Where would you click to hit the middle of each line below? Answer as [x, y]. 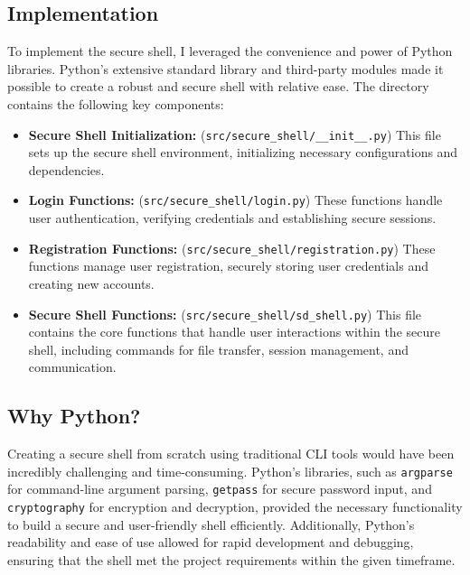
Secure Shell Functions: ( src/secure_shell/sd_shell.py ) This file [225, 314]
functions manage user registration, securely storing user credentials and [228, 266]
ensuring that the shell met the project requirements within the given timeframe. [231, 559]
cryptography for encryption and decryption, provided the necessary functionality [235, 507]
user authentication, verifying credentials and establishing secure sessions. [232, 218]
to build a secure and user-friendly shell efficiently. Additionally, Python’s [211, 524]
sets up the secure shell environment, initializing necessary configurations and [243, 152]
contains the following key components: [116, 103]
